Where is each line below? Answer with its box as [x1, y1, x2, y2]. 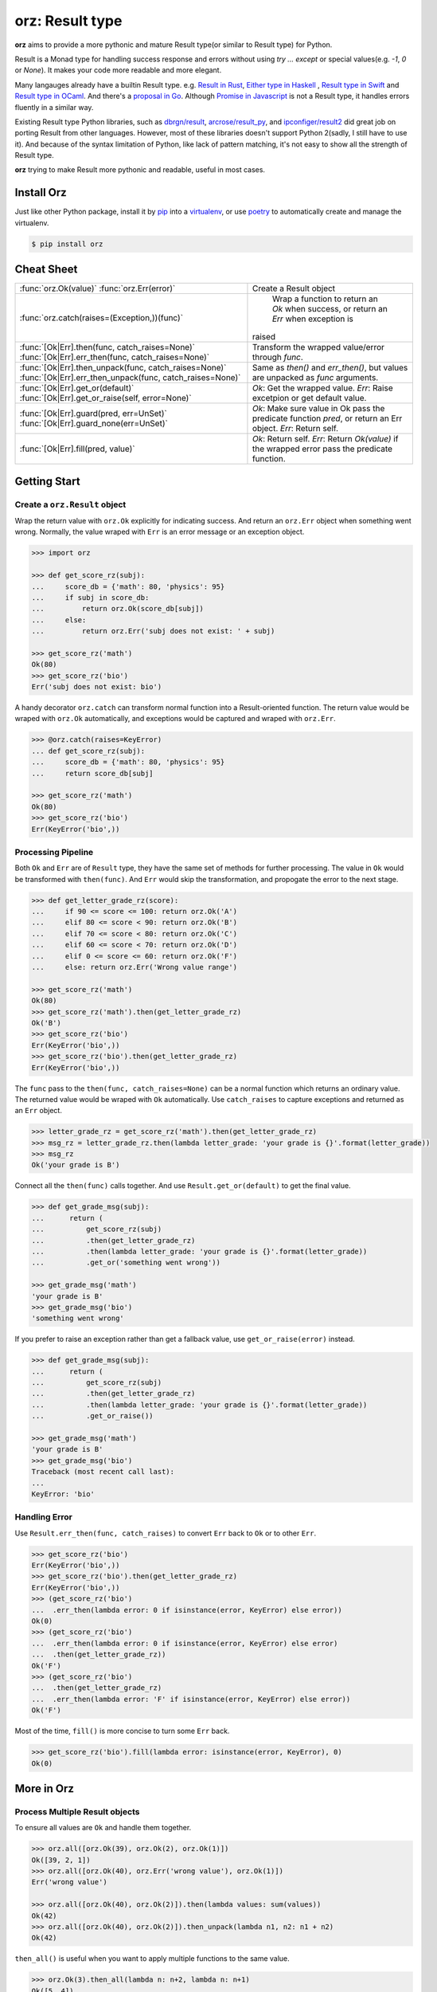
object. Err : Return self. [252, 423, 338, 434]
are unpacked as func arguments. [252, 372, 379, 383]
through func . [252, 351, 304, 363]
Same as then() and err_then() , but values [252, 363, 408, 374]
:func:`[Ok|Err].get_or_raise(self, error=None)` [19, 393, 192, 404]
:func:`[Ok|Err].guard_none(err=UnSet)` [19, 418, 169, 429]
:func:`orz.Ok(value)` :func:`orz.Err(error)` [19, 283, 176, 294]
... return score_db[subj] [31, 769, 154, 778]
